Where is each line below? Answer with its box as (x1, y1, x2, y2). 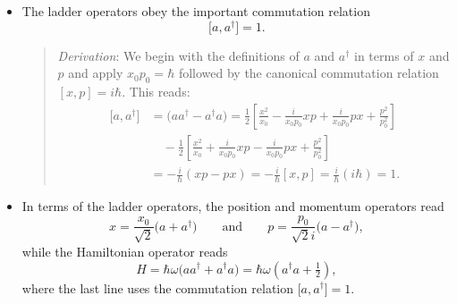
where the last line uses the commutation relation (21, 278, 294, 297)
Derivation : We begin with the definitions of (57, 46, 300, 64)
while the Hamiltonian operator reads (21, 241, 228, 260)
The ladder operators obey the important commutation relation (21, 2, 370, 20)
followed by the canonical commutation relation (178, 63, 439, 82)
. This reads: (122, 82, 190, 101)
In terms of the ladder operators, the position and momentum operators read (21, 197, 444, 215)
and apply (68, 63, 123, 82)
